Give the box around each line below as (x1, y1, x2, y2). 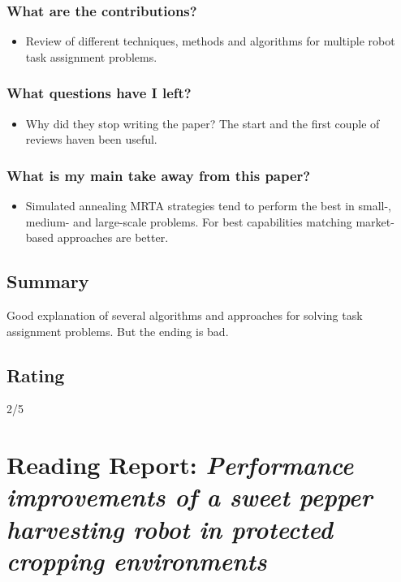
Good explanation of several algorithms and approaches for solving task (6, 307, 363, 324)
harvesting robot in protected (6, 511, 333, 545)
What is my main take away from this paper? (6, 165, 311, 185)
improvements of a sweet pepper (6, 480, 373, 514)
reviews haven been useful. (25, 131, 157, 148)
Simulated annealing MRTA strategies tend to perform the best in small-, (25, 197, 391, 214)
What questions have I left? (6, 83, 192, 103)
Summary (6, 269, 89, 294)
